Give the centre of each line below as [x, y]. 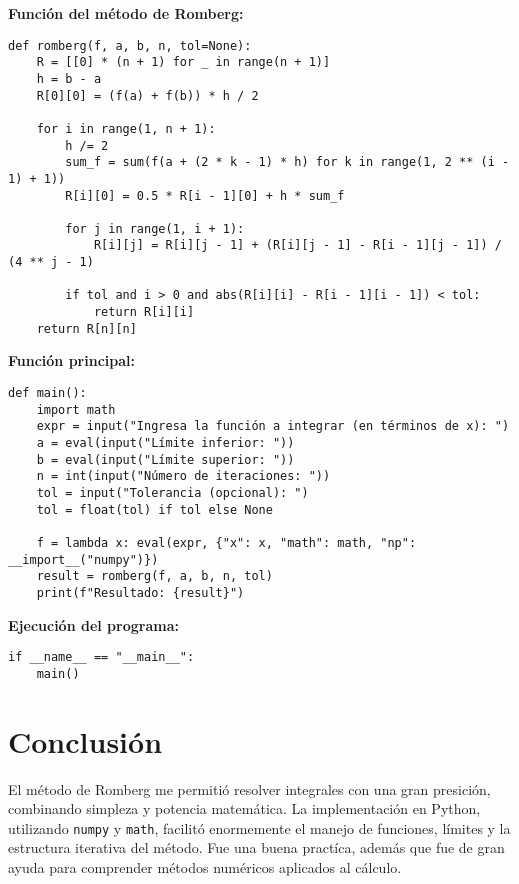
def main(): [47, 393]
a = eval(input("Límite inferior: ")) [165, 442]
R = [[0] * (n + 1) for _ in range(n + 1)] [183, 62]
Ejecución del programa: [93, 624]
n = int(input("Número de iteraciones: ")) [183, 476]
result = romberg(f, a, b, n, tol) [154, 576]
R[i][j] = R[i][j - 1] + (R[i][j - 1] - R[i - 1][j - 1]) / [297, 245]
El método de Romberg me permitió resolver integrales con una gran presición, [249, 788]
